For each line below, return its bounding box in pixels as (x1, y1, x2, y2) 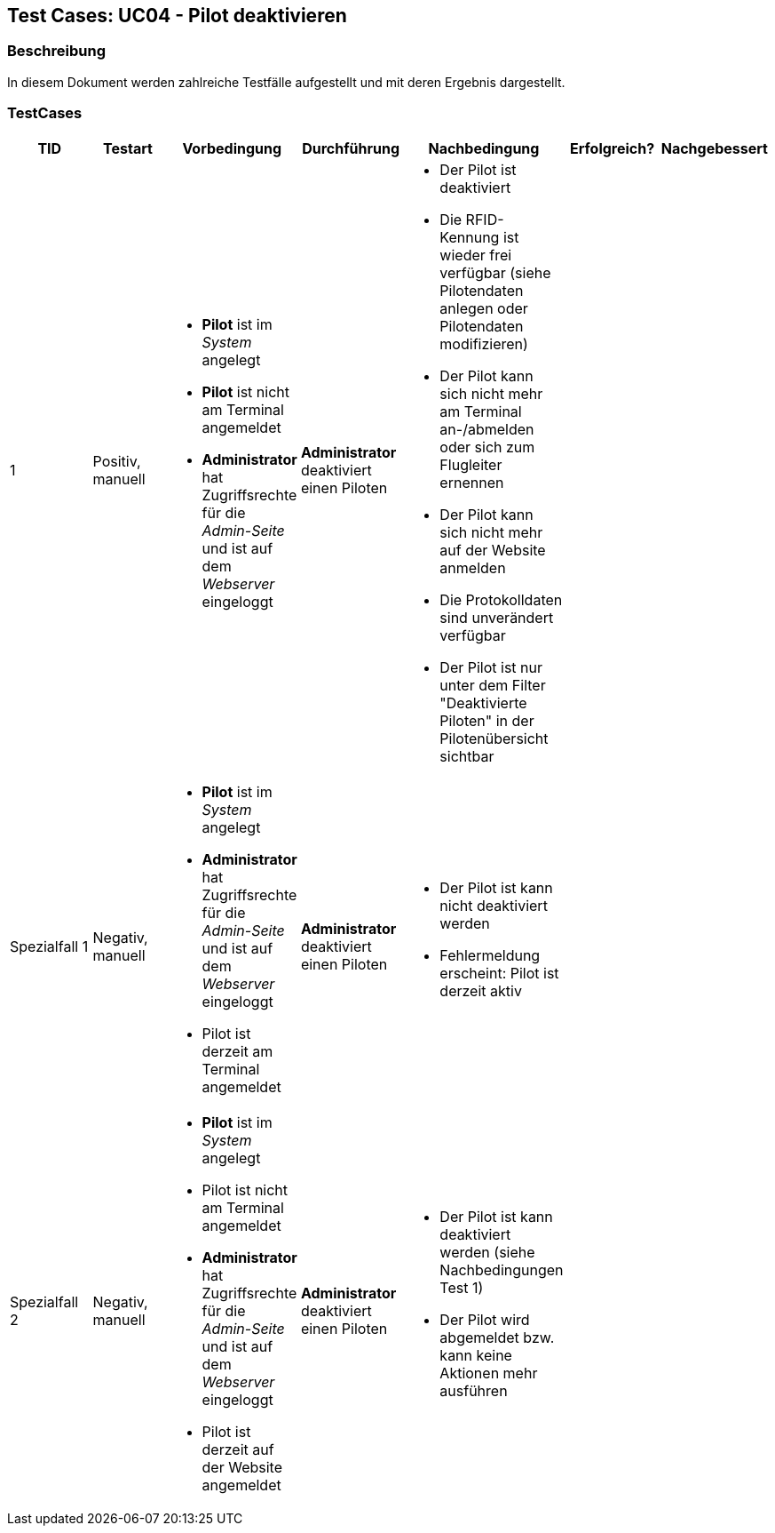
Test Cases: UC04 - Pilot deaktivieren (7, 4, 347, 27)
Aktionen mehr (439, 1363, 538, 1382)
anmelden (439, 558, 506, 577)
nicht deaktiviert (439, 896, 548, 914)
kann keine (439, 1345, 512, 1364)
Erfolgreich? (570, 139, 655, 157)
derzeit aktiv (439, 981, 522, 1000)
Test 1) (439, 1278, 484, 1297)
